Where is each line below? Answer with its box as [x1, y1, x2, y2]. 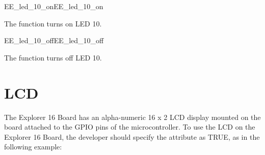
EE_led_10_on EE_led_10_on [4, 1, 103, 11]
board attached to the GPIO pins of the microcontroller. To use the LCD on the [4, 121, 255, 132]
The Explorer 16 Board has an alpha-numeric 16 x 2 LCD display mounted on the [4, 111, 261, 122]
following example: [4, 141, 62, 152]
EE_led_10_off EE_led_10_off [4, 35, 104, 46]
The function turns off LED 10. [4, 52, 102, 63]
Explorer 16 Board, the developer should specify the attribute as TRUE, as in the [4, 131, 260, 142]
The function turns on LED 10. [4, 18, 102, 28]
